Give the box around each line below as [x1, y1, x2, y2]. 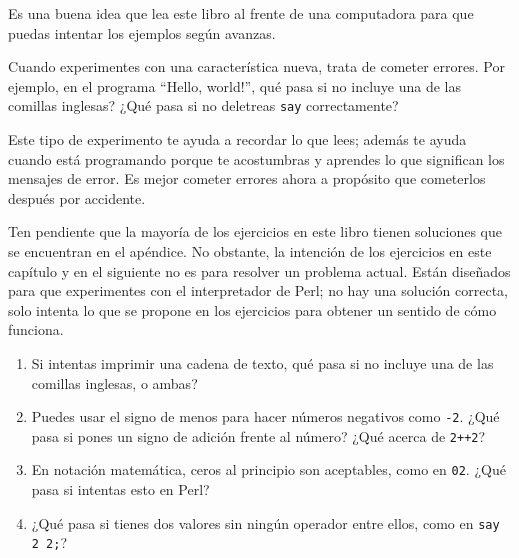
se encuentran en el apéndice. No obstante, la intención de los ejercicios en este [8, 241, 492, 261]
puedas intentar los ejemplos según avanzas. [8, 22, 276, 43]
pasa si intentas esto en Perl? [31, 479, 210, 500]
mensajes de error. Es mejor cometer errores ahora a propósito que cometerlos [8, 168, 486, 189]
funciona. [8, 319, 64, 340]
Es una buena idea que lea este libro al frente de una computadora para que [8, 3, 474, 23]
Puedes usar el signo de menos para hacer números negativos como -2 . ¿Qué [31, 406, 500, 427]
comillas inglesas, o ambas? [31, 372, 198, 393]
